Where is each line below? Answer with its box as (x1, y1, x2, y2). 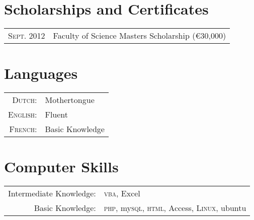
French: (9, 123, 37, 135)
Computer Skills (4, 156, 119, 177)
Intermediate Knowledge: (8, 187, 96, 199)
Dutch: (12, 94, 37, 106)
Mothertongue (45, 94, 95, 106)
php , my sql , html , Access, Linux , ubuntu (104, 202, 246, 214)
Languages (4, 63, 78, 83)
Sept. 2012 (8, 30, 45, 42)
